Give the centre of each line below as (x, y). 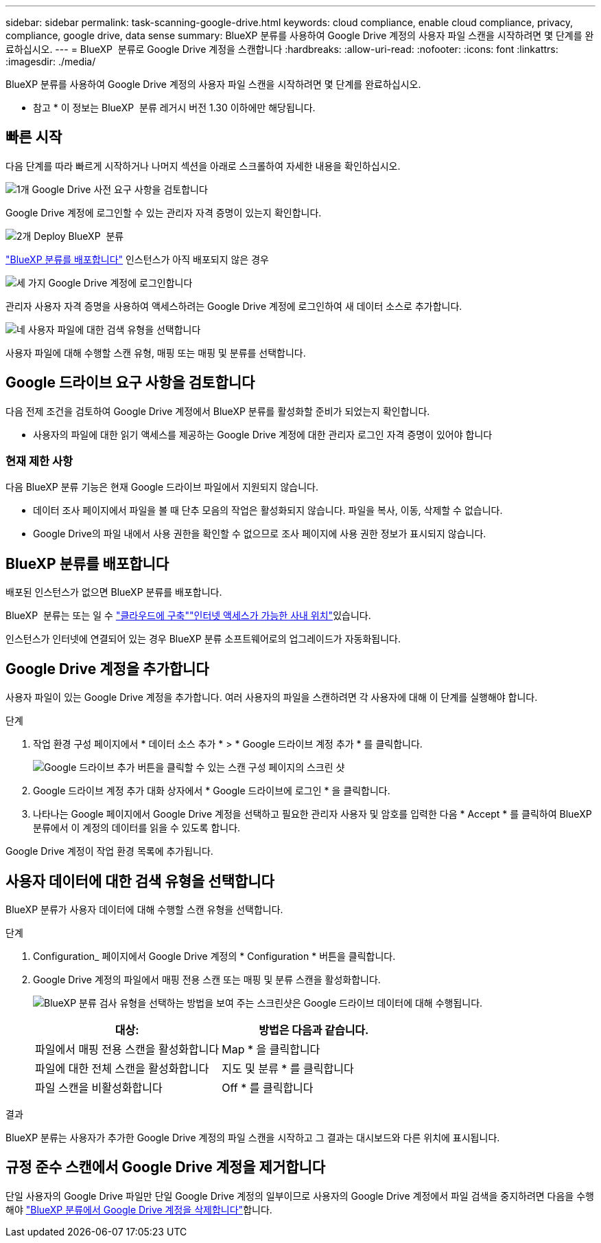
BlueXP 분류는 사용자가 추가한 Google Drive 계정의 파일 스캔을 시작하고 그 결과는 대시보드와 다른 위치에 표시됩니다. (253, 1137)
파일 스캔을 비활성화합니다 (99, 1087)
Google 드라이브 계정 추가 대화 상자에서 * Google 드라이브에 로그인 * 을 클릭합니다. (212, 791)
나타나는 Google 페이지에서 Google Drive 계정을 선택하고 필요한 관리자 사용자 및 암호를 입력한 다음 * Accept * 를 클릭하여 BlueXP (313, 814)
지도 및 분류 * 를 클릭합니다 (288, 1068)
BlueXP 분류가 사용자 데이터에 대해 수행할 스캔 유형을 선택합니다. (144, 909)
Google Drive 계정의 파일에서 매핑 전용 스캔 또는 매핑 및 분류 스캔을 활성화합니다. (207, 979)
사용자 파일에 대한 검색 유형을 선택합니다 (114, 329)
